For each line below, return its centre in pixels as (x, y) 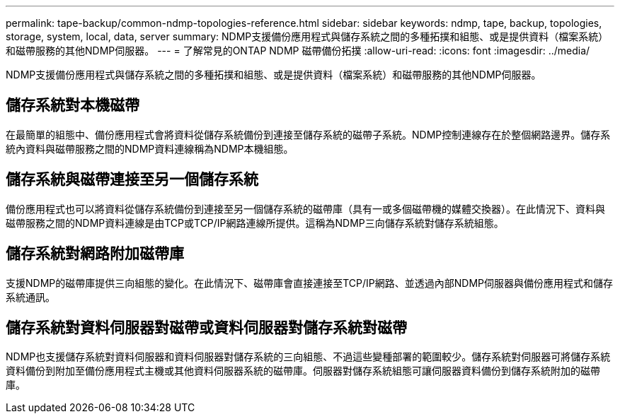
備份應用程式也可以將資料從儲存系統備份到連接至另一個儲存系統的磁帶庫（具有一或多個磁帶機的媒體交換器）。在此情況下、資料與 (305, 208)
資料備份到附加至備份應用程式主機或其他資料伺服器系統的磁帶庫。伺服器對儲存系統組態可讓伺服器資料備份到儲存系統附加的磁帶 (303, 371)
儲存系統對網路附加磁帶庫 (95, 254)
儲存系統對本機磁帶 (73, 105)
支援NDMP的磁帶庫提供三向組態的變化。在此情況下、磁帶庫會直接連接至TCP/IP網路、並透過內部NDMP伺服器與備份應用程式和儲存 (310, 283)
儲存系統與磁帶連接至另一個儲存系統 (132, 179)
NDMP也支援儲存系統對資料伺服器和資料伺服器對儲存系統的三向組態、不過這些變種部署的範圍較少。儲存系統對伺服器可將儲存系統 (308, 357)
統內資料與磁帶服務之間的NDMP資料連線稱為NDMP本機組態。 (150, 148)
